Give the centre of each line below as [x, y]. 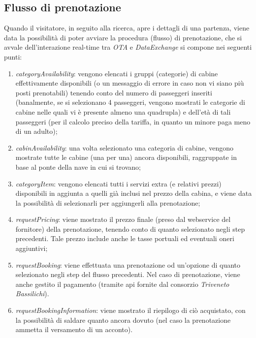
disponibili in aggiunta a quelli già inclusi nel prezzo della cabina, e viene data [134, 193]
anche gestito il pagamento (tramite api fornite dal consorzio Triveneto [122, 284]
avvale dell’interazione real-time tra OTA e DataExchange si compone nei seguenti [128, 47]
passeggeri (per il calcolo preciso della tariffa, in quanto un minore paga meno [133, 121]
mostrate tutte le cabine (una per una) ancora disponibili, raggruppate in [126, 157]
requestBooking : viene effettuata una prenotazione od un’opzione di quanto [128, 264]
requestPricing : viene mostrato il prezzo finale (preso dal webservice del [123, 219]
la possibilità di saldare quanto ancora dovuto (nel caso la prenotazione [123, 320]
